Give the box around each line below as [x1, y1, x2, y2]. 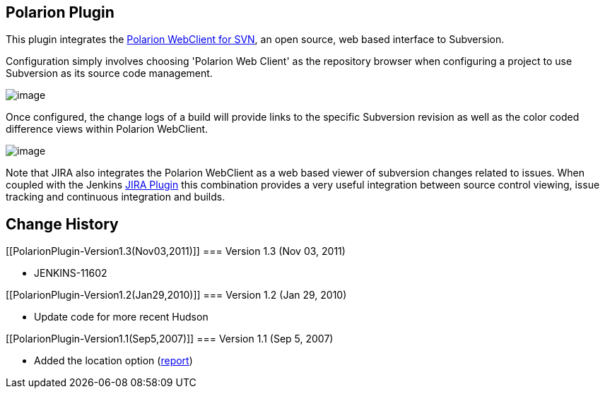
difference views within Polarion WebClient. [6, 123, 208, 136]
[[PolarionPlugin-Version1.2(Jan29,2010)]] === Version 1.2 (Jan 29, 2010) [6, 289, 347, 302]
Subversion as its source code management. [6, 67, 213, 80]
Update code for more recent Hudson [34, 311, 208, 323]
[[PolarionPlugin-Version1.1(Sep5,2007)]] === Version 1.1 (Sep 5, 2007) [6, 333, 334, 345]
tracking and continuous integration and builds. [6, 191, 225, 203]
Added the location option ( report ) [34, 354, 193, 367]
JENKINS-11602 [34, 267, 107, 280]
